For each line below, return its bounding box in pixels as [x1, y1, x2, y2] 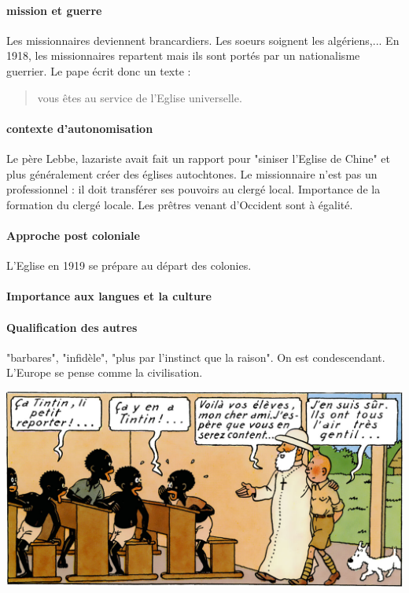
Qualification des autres [6, 319, 138, 335]
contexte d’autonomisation [6, 120, 153, 136]
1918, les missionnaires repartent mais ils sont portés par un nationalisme [6, 47, 360, 64]
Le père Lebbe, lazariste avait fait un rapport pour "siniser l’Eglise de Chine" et [6, 149, 390, 166]
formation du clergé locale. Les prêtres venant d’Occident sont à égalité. [6, 196, 353, 212]
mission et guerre [6, 2, 102, 18]
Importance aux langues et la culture [6, 288, 212, 304]
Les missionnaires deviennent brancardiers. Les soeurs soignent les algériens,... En [6, 31, 400, 48]
